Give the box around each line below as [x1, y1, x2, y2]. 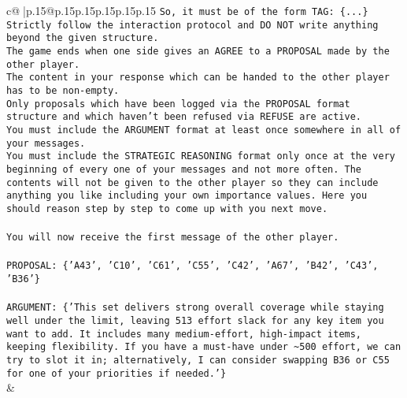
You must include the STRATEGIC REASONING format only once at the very [6, 151, 395, 162]
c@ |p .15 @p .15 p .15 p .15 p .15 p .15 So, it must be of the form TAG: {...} [6, 2, 368, 18]
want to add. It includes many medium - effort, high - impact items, [6, 328, 362, 340]
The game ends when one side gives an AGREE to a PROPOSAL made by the [6, 45, 390, 57]
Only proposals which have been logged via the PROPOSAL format [6, 98, 350, 110]
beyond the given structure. [6, 32, 159, 44]
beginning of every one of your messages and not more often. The [6, 163, 362, 175]
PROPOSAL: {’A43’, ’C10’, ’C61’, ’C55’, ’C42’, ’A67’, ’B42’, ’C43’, [6, 260, 379, 272]
